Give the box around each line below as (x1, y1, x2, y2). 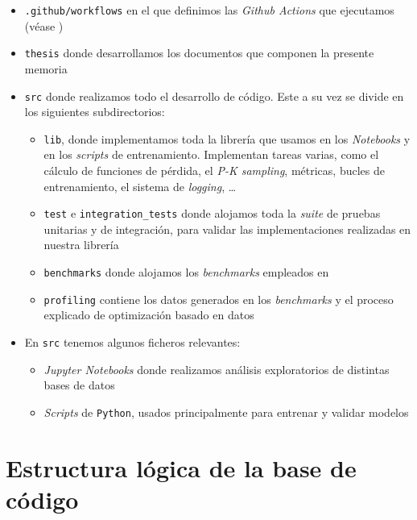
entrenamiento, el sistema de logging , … (43, 177, 237, 194)
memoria (24, 60, 68, 77)
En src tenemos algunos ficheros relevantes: (24, 333, 241, 350)
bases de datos (43, 376, 115, 393)
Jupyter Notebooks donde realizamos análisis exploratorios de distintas (43, 360, 390, 377)
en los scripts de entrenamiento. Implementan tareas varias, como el (43, 146, 379, 163)
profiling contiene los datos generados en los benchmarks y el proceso (43, 290, 394, 307)
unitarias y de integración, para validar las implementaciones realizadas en (43, 220, 411, 237)
